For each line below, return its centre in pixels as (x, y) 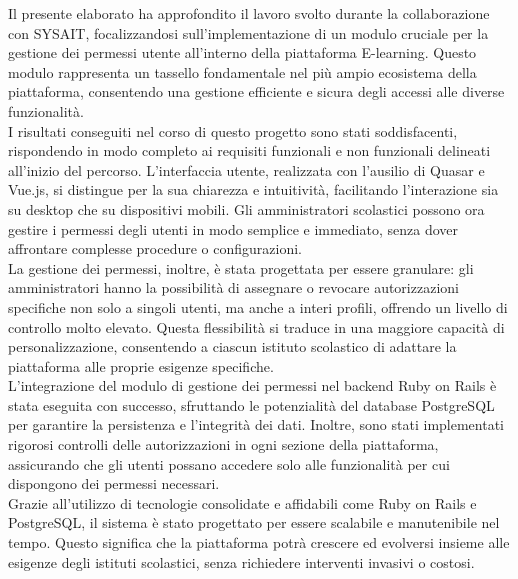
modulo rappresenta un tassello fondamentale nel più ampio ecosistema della (242, 71)
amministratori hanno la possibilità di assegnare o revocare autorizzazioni (233, 287)
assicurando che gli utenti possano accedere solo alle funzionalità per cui (229, 463)
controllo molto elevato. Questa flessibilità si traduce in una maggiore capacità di (256, 326)
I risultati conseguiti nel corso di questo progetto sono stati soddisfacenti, (233, 130)
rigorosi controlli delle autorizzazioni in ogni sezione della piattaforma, (223, 444)
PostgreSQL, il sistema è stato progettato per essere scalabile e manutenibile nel (254, 522)
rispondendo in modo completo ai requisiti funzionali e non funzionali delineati (249, 150)
